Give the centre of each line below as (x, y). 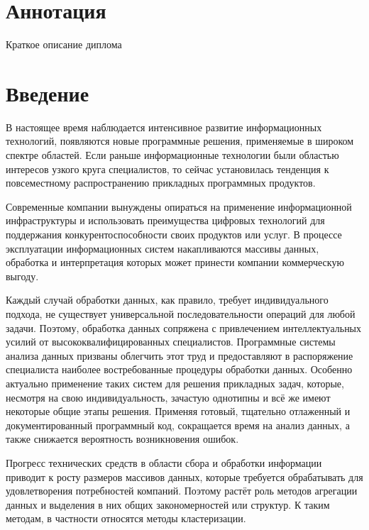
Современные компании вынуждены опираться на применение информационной (179, 206)
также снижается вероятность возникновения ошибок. (122, 439)
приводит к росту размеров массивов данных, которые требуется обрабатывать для (184, 476)
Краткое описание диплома (64, 44)
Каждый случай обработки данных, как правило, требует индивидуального (167, 300)
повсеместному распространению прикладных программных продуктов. (161, 183)
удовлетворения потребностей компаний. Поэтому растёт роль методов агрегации (182, 491)
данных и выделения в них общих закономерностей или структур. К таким (168, 504)
